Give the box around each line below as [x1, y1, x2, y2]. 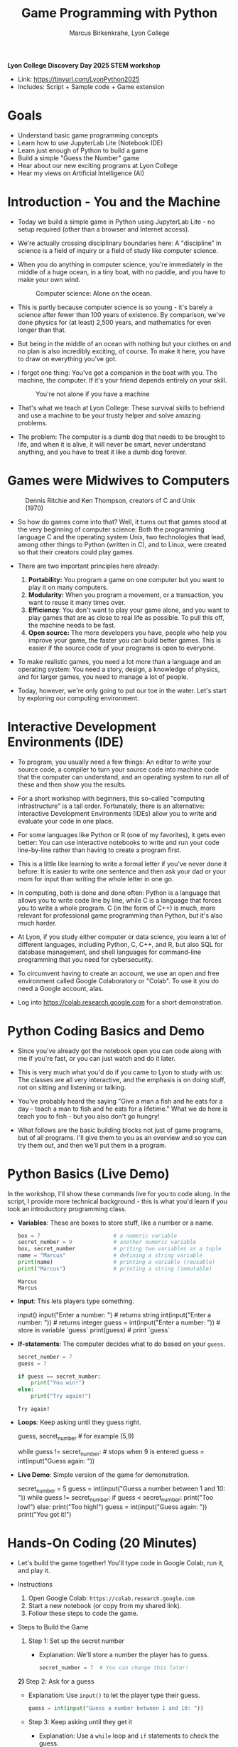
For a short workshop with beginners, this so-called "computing [17, 794, 205, 802]
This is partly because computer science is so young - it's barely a [17, 303, 213, 311]
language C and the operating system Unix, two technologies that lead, [17, 532, 226, 541]
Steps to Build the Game [17, 1623, 89, 1632]
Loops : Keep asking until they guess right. [17, 1418, 141, 1426]
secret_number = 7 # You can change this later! [38, 1664, 189, 1671]
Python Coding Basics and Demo [7, 1022, 205, 1039]
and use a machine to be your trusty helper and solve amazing [17, 411, 201, 420]
